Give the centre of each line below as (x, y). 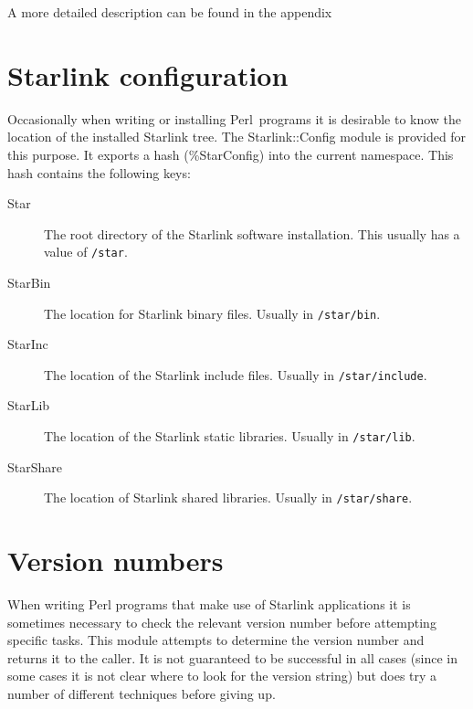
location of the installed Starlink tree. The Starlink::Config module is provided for (237, 137)
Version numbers (116, 561)
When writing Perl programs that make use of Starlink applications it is (209, 604)
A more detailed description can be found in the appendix (170, 12)
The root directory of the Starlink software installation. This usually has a (252, 233)
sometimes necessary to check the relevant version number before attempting (222, 622)
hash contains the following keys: (99, 172)
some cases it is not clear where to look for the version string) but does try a (222, 676)
